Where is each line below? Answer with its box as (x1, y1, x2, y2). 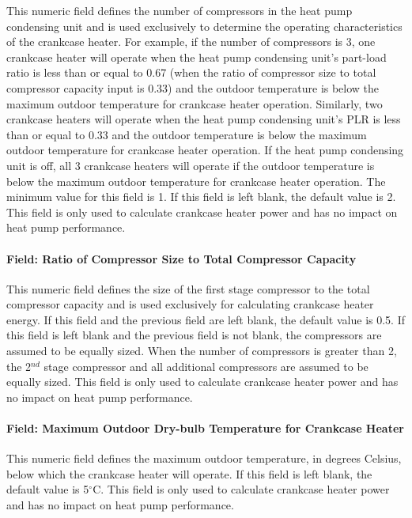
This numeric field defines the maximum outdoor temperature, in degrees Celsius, (6, 450, 402, 467)
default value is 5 (6, 481, 89, 497)
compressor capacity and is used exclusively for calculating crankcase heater (6, 296, 374, 312)
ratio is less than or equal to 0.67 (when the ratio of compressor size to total (6, 64, 376, 81)
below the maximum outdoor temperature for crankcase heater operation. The (6, 172, 386, 189)
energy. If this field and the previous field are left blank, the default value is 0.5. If (6, 311, 405, 327)
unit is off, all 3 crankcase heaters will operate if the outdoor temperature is (6, 157, 375, 173)
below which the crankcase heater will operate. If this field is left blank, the (6, 465, 372, 482)
